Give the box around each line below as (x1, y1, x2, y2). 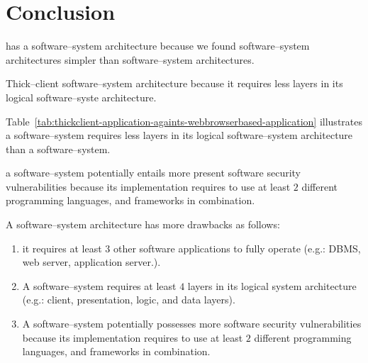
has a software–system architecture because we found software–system (6, 38, 310, 53)
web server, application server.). (22, 255, 161, 269)
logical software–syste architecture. (6, 89, 157, 104)
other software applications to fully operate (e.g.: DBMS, (113, 240, 361, 255)
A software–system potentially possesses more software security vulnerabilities (22, 316, 362, 331)
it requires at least (22, 240, 102, 255)
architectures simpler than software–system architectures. (6, 52, 255, 67)
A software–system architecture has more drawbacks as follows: (6, 217, 280, 232)
